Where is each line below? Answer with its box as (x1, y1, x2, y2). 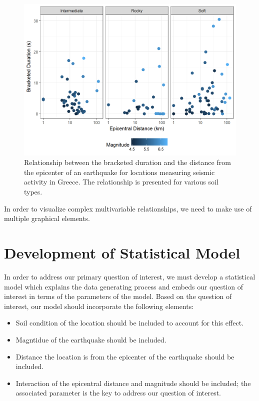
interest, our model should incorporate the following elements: (4, 300, 194, 311)
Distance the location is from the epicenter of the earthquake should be (15, 351, 234, 361)
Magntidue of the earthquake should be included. (15, 334, 166, 344)
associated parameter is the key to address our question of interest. (15, 387, 221, 398)
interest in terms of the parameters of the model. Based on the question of (4, 291, 232, 301)
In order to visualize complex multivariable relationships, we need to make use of (4, 203, 252, 213)
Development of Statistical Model (4, 242, 240, 263)
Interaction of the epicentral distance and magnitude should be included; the (15, 377, 251, 388)
